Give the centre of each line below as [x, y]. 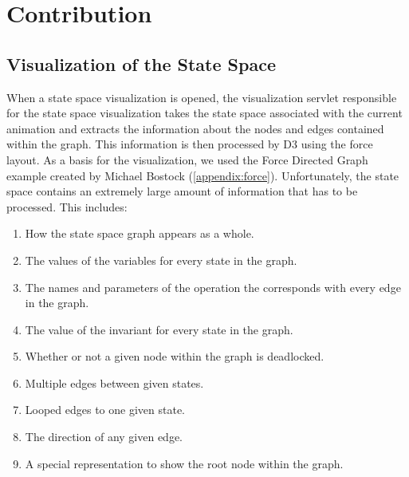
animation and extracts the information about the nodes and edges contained [195, 128]
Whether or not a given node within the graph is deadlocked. [175, 356]
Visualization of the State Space [141, 63]
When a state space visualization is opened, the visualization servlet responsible [202, 97]
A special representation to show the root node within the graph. [184, 463]
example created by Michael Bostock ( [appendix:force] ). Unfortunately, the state [203, 175]
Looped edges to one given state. [105, 410]
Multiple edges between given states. [114, 382]
